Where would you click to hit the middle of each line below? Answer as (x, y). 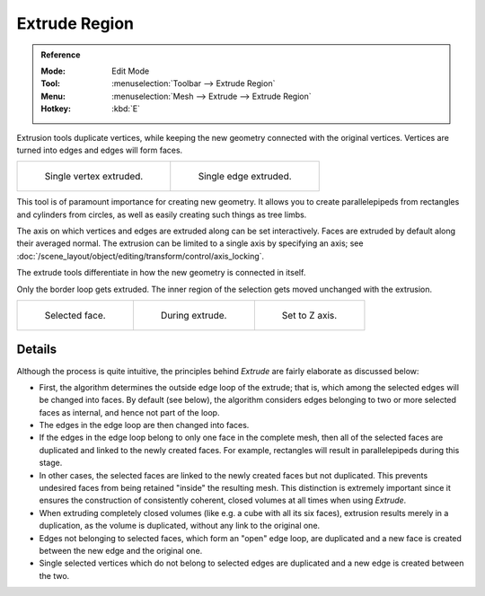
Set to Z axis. (309, 316)
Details (37, 350)
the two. (54, 575)
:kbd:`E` (126, 109)
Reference (61, 55)
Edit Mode (131, 71)
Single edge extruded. (245, 177)
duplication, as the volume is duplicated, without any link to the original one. (180, 526)
